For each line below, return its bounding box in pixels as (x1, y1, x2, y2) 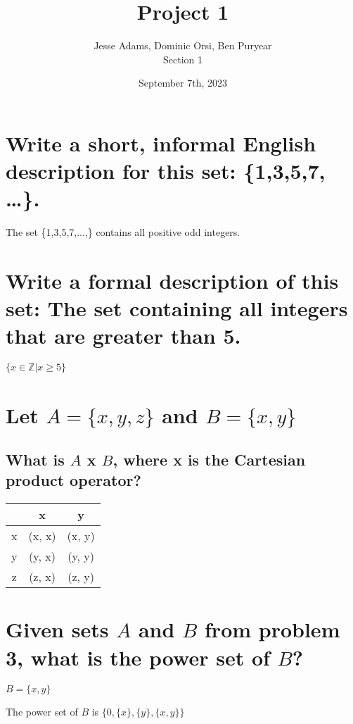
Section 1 (163, 51, 203, 66)
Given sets (6, 615, 109, 644)
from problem (205, 615, 340, 644)
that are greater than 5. (6, 321, 241, 350)
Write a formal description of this (6, 266, 339, 294)
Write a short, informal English (6, 128, 316, 157)
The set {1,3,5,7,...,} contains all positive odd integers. (6, 225, 240, 239)
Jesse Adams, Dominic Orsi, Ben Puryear (94, 38, 272, 53)
